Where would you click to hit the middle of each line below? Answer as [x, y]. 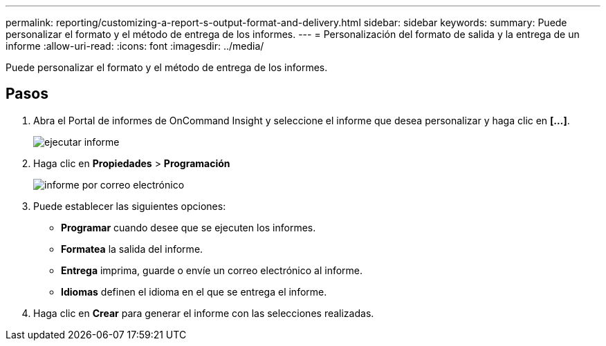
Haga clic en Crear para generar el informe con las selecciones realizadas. [204, 313]
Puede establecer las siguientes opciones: [130, 206]
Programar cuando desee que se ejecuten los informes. [189, 227]
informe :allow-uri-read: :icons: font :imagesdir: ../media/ [135, 46]
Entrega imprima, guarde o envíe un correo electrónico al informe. [212, 270]
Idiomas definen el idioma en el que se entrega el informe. [194, 291]
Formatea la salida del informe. [132, 249]
